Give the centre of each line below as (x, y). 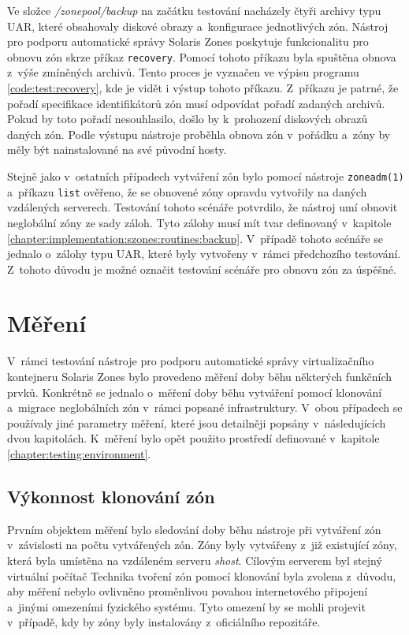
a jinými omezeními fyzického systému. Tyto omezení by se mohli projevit (186, 606)
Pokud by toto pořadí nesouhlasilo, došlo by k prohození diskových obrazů (188, 119)
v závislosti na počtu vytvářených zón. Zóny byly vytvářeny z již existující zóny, (202, 545)
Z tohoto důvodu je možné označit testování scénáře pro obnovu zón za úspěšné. (202, 269)
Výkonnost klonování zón (111, 496)
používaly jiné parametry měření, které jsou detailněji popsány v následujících (197, 422)
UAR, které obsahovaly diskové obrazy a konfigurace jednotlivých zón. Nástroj (198, 26)
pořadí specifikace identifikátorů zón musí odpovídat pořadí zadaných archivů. (196, 103)
